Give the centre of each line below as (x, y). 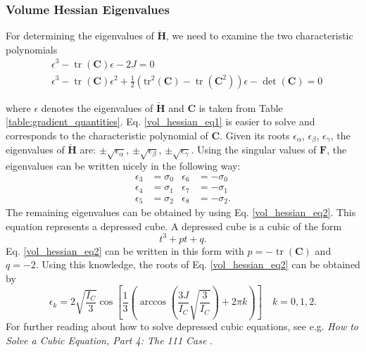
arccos (153, 302)
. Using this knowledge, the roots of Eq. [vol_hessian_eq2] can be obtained (198, 264)
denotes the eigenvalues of (97, 107)
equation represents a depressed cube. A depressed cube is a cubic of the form (174, 226)
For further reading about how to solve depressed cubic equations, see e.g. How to (182, 326)
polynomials (32, 49)
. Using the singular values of (254, 150)
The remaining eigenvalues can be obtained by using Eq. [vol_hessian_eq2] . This (181, 212)
